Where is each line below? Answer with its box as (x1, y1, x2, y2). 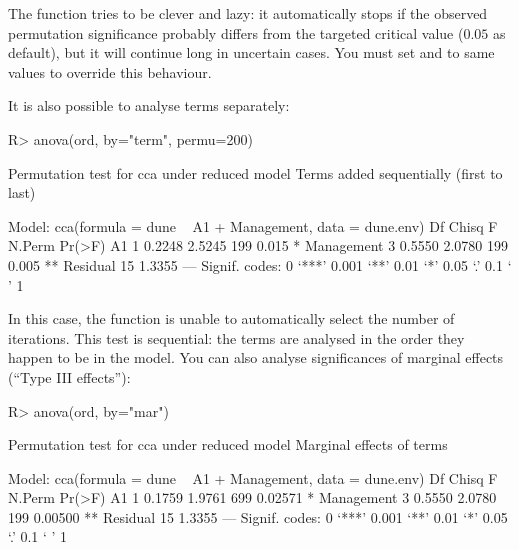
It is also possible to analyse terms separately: (8, 95, 290, 116)
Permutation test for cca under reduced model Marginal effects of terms (8, 434, 448, 455)
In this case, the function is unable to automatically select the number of (8, 308, 455, 329)
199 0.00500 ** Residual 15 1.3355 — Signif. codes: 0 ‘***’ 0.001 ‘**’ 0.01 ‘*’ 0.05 (8, 506, 508, 527)
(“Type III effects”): (8, 366, 131, 387)
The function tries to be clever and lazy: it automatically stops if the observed (8, 3, 488, 23)
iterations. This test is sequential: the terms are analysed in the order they (8, 327, 465, 348)
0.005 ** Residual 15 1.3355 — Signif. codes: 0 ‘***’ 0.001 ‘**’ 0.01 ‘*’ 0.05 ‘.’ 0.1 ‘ (8, 254, 512, 275)
